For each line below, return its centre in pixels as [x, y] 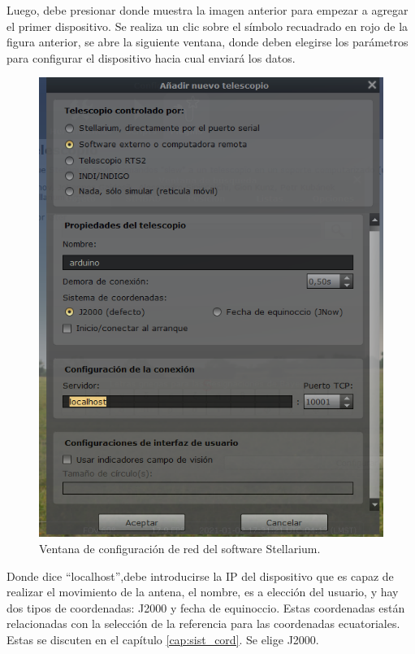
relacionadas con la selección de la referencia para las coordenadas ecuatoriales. [203, 623]
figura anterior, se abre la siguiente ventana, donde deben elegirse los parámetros [207, 42]
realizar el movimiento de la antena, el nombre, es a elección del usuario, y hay [203, 592]
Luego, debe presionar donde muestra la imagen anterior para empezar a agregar [207, 10]
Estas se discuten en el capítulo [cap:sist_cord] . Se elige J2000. [163, 639]
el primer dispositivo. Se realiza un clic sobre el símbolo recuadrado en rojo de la [207, 26]
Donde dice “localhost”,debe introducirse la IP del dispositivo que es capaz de [200, 576]
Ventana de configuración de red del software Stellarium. [180, 549]
